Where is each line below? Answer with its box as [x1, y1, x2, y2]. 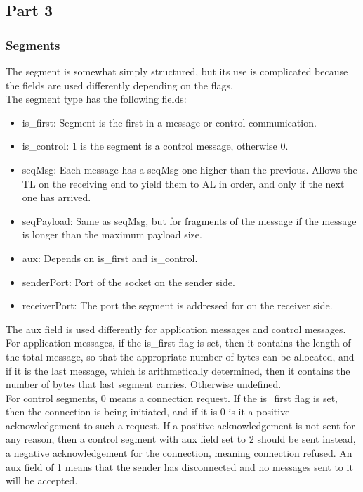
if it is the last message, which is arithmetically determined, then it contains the [6, 363, 350, 377]
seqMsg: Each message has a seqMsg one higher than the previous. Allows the [22, 162, 357, 176]
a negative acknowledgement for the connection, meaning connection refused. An [6, 446, 352, 460]
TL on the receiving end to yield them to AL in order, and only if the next [22, 176, 345, 190]
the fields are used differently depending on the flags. [6, 77, 233, 92]
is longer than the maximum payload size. [22, 227, 202, 242]
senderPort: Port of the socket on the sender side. [22, 274, 235, 289]
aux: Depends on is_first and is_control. [22, 250, 198, 265]
